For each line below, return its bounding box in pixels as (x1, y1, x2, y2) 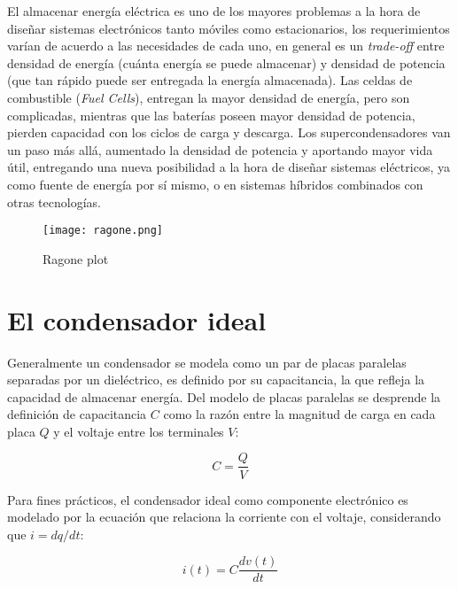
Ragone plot (43, 249, 109, 267)
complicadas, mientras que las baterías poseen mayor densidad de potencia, (7, 105, 415, 124)
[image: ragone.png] (43, 224, 164, 237)
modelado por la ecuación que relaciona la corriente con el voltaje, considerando (7, 508, 441, 526)
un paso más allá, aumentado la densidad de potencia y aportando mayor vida (7, 140, 433, 159)
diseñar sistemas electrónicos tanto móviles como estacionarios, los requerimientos (7, 19, 450, 37)
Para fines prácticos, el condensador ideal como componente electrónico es (7, 490, 408, 508)
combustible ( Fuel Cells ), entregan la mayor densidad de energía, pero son (7, 88, 410, 106)
